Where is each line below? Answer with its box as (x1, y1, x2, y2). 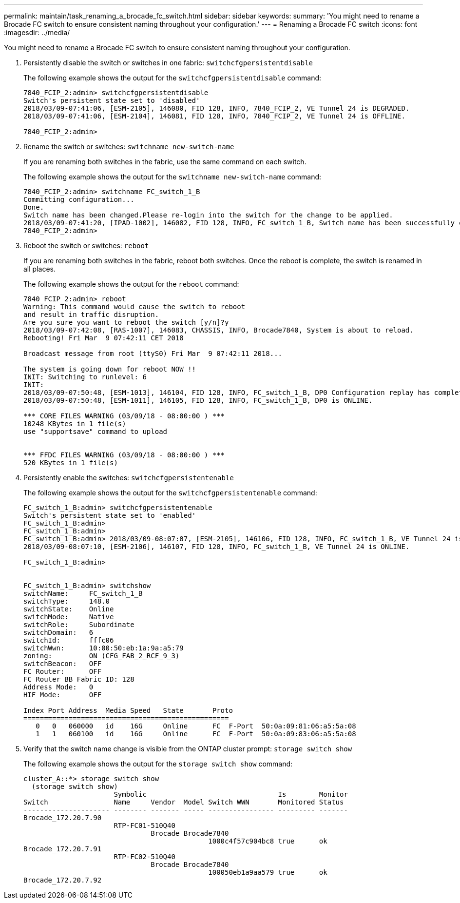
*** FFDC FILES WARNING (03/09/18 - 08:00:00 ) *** (23, 451, 225, 459)
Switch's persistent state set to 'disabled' (23, 97, 200, 104)
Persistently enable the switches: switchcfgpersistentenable (23, 473, 234, 482)
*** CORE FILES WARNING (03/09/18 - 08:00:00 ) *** (23, 412, 225, 420)
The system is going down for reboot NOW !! (23, 365, 196, 373)
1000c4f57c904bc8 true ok (208, 837, 327, 845)
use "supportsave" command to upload (23, 428, 168, 435)
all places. (23, 265, 56, 273)
